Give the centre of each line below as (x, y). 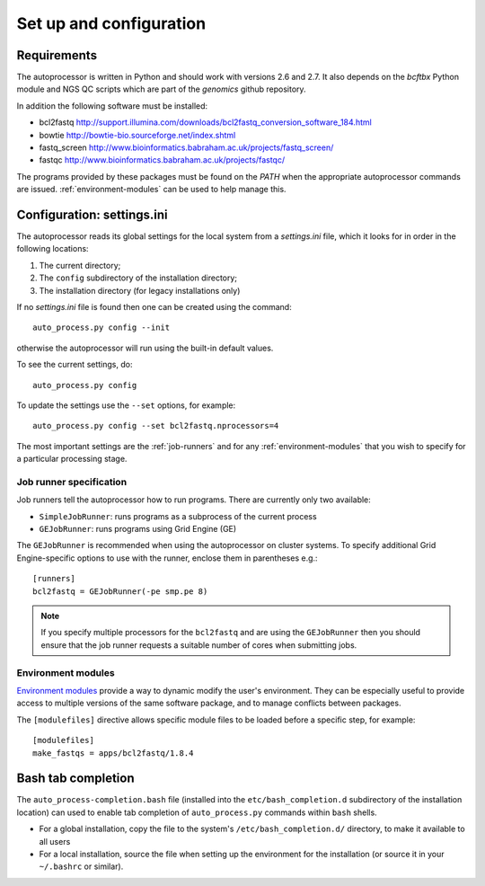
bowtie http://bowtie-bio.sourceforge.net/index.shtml (137, 135)
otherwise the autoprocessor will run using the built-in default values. (145, 348)
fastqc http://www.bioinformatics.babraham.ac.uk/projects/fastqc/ (162, 160)
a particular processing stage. (72, 459)
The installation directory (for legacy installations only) (140, 290)
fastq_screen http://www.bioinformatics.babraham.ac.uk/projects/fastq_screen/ (186, 147)
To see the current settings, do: (75, 365)
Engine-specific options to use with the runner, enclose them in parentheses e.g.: (167, 558)
